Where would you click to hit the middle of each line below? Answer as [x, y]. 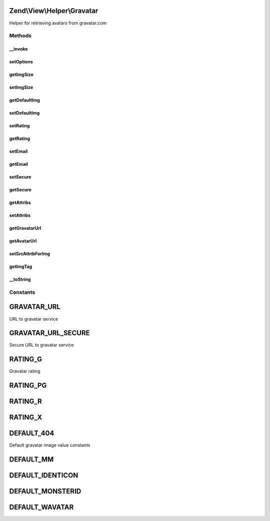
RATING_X [26, 417]
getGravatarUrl [25, 228]
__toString [20, 279]
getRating [20, 139]
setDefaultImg [24, 113]
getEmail [19, 164]
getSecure [20, 190]
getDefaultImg [24, 100]
